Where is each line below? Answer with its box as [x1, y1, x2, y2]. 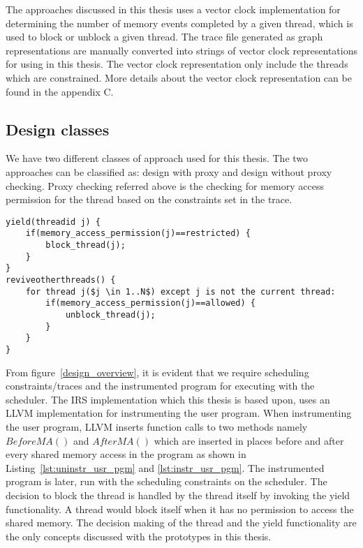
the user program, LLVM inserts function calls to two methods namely [6, 419, 308, 434]
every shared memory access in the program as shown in [6, 447, 246, 461]
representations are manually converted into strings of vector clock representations [6, 43, 357, 57]
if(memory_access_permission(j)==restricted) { [25, 228, 251, 239]
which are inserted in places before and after [154, 433, 344, 447]
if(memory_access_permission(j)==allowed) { [45, 298, 255, 309]
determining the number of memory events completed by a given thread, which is [6, 15, 353, 30]
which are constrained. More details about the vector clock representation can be [6, 70, 352, 84]
